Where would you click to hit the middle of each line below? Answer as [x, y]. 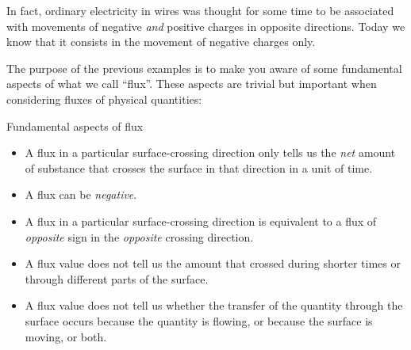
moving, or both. [66, 336]
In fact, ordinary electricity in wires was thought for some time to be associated [200, 10]
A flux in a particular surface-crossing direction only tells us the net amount [210, 152]
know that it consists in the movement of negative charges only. [161, 42]
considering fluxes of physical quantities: [104, 99]
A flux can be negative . [81, 194]
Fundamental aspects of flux [75, 126]
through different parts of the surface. [117, 278]
